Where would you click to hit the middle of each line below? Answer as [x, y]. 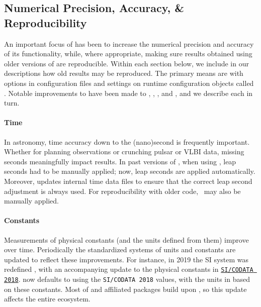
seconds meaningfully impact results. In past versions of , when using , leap [120, 161]
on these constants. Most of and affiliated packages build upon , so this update [125, 289]
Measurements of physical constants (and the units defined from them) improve [126, 239]
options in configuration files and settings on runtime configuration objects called [129, 83]
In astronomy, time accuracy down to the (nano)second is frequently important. [127, 141]
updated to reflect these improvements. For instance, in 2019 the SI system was [126, 259]
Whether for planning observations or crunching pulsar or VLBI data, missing [124, 151]
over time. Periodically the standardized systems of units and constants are [120, 249]
